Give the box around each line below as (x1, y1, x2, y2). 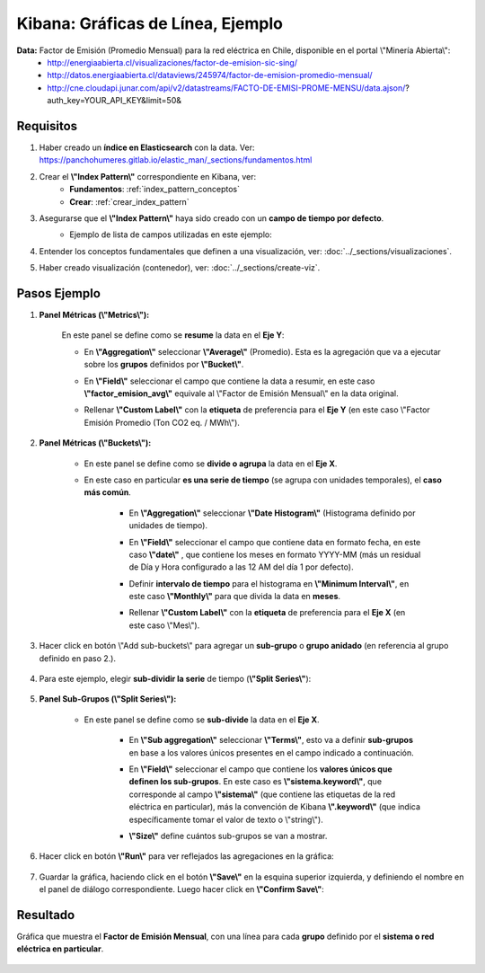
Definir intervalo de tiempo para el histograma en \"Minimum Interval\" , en (128, 578, 410, 588)
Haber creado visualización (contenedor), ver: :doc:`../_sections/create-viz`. (39, 262, 321, 273)
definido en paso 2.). (39, 652, 117, 664)
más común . (84, 487, 132, 498)
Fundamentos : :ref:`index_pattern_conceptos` (69, 184, 240, 195)
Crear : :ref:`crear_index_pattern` (69, 196, 190, 207)
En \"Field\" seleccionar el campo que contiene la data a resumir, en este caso (84, 376, 375, 386)
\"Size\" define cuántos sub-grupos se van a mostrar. (128, 830, 328, 841)
